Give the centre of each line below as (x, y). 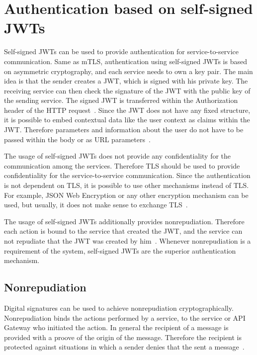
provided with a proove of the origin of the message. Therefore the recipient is (123, 337)
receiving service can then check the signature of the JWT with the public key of (127, 90)
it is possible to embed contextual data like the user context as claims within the (127, 120)
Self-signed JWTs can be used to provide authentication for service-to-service (122, 51)
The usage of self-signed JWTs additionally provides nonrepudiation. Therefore (124, 221)
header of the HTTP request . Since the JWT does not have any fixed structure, (127, 110)
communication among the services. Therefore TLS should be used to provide (122, 165)
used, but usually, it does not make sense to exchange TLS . (96, 205)
